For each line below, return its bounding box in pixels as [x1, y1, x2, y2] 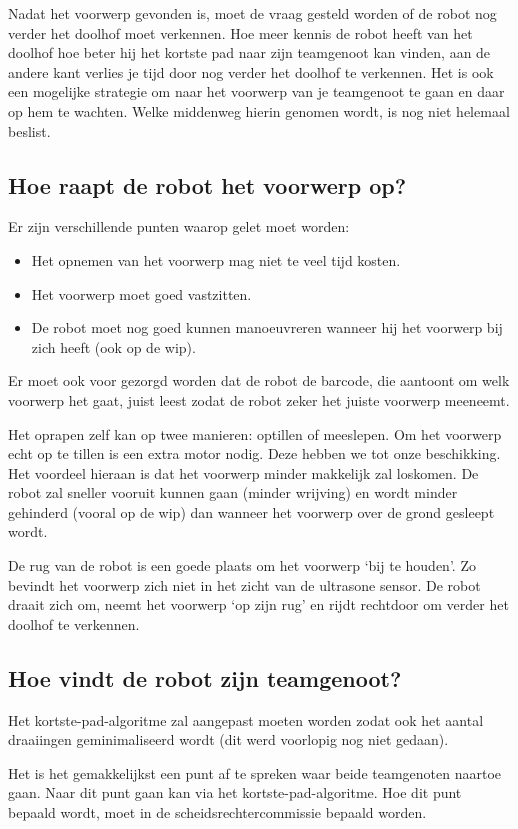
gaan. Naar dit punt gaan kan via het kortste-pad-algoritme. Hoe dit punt [8, 782, 462, 803]
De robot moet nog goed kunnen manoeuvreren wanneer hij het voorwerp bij [31, 317, 503, 338]
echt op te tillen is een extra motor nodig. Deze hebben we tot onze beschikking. [8, 443, 501, 464]
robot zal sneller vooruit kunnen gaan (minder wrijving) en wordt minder [8, 482, 458, 503]
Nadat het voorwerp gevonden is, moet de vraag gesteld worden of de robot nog [8, 3, 497, 23]
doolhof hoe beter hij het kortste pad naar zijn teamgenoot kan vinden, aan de [8, 42, 491, 63]
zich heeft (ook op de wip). [31, 336, 196, 357]
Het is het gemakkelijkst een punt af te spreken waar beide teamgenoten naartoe [8, 762, 502, 783]
